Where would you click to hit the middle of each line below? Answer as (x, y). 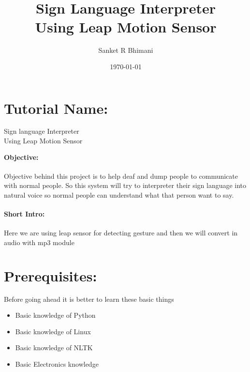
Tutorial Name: (56, 108)
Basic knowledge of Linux (53, 331)
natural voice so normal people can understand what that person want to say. (119, 195)
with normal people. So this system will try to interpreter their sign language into (125, 185)
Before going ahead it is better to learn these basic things (89, 299)
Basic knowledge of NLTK (54, 348)
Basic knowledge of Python (55, 315)
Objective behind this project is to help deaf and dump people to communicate (121, 176)
